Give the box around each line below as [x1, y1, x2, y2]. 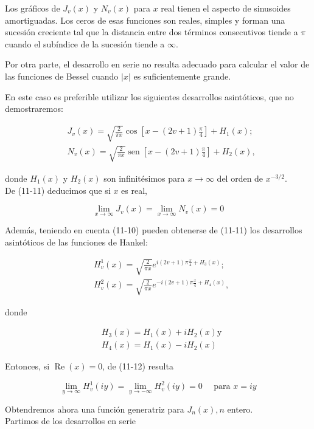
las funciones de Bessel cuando [5, 69, 119, 82]
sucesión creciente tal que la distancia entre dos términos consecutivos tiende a [5, 26, 298, 38]
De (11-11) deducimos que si [5, 184, 111, 196]
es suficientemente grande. [133, 69, 231, 82]
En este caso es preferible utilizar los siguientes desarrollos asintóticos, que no [5, 90, 294, 103]
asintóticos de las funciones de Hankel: [5, 235, 148, 248]
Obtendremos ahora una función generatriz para [5, 402, 184, 415]
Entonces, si [5, 360, 50, 372]
